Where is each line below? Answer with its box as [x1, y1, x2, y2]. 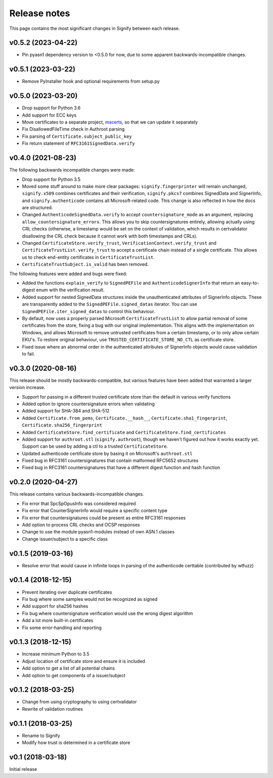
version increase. [9, 384, 45, 391]
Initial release [9, 766, 37, 772]
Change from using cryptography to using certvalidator [22, 699, 138, 705]
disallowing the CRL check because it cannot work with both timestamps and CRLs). [22, 233, 198, 239]
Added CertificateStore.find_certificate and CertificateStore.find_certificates [22, 429, 226, 435]
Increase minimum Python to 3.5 [22, 651, 89, 657]
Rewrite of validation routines [22, 706, 83, 712]
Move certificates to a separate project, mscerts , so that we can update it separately [22, 119, 198, 125]
